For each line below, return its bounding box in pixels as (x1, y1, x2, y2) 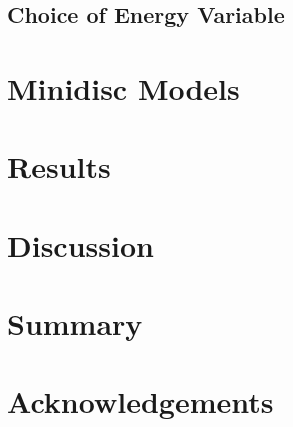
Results (7, 146, 111, 187)
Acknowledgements (7, 381, 274, 422)
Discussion (7, 224, 154, 265)
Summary (7, 303, 143, 344)
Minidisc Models (7, 67, 240, 108)
